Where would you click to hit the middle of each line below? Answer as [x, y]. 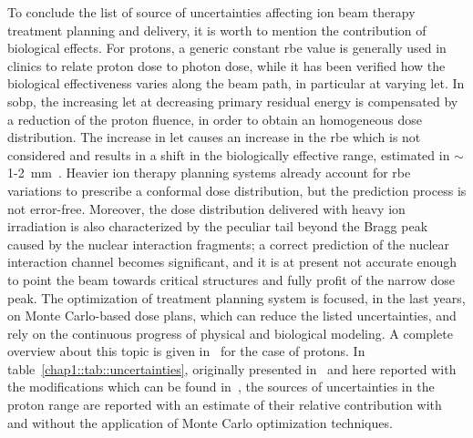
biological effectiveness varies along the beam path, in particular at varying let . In [236, 83]
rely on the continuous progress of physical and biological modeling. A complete [230, 333]
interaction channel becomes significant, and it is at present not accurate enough [232, 262]
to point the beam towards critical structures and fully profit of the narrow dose [231, 279]
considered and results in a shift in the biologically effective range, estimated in [229, 154]
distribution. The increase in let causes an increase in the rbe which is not [214, 137]
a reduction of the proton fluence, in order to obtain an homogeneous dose [215, 119]
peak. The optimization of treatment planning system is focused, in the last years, [236, 297]
